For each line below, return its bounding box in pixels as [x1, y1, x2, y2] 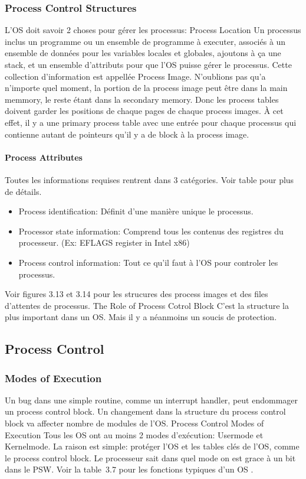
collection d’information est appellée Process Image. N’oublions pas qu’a [5, 70, 266, 82]
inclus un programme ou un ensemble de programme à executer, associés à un [5, 35, 286, 47]
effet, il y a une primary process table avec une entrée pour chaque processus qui [5, 116, 297, 128]
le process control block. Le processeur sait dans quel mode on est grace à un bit [5, 451, 296, 464]
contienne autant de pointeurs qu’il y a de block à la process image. [5, 128, 249, 140]
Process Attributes [5, 151, 83, 163]
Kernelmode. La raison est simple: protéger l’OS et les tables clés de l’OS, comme [5, 440, 300, 452]
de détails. [5, 185, 42, 197]
